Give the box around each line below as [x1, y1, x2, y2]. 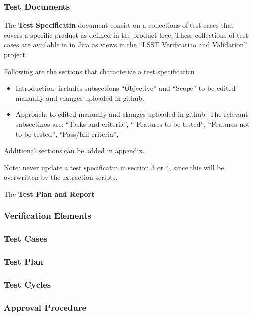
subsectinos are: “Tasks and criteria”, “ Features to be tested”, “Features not [15, 118, 250, 129]
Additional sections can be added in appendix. [4, 145, 145, 156]
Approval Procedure [4, 301, 87, 313]
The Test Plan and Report [4, 188, 95, 199]
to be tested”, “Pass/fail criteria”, [15, 128, 119, 139]
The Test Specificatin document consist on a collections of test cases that [4, 20, 234, 30]
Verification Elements [4, 210, 92, 222]
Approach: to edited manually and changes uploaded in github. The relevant [15, 109, 248, 119]
